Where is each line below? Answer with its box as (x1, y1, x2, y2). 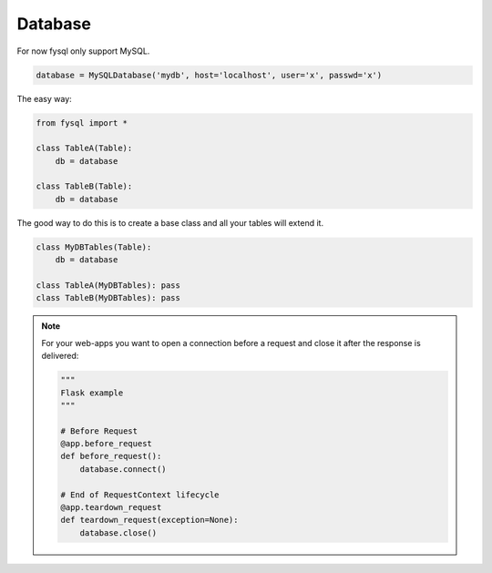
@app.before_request (60, 438, 152, 449)
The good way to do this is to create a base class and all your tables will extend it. (16, 217, 323, 228)
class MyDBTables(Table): (36, 241, 152, 252)
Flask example (60, 387, 124, 398)
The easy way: (16, 93, 72, 104)
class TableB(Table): (36, 181, 133, 191)
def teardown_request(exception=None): (60, 515, 239, 526)
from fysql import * (36, 118, 128, 128)
